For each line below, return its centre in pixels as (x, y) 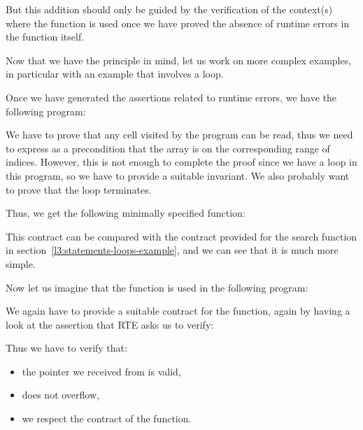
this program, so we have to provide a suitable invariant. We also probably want (178, 175)
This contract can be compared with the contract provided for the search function (181, 236)
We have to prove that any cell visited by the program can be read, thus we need (179, 135)
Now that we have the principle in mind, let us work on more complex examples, (179, 60)
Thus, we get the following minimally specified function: (126, 213)
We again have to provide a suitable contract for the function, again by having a (178, 311)
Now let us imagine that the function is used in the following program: (157, 287)
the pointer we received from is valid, (101, 371)
